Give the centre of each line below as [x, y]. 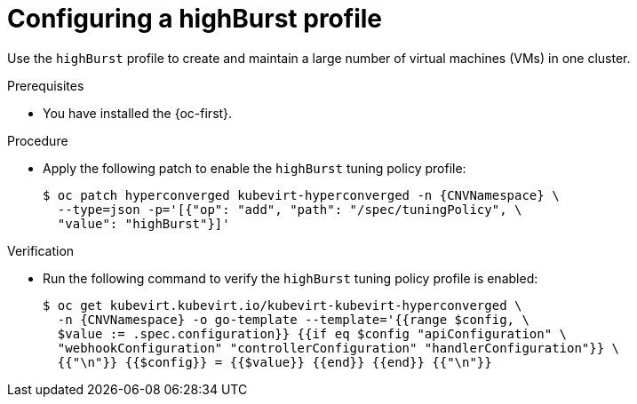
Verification [41, 250]
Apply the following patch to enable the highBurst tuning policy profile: [255, 168]
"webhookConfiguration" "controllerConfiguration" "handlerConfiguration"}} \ [338, 348]
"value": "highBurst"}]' [143, 223]
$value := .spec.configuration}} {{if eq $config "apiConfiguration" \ [312, 333]
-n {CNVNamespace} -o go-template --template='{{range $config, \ [293, 319]
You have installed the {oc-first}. [138, 113]
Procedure [38, 140]
